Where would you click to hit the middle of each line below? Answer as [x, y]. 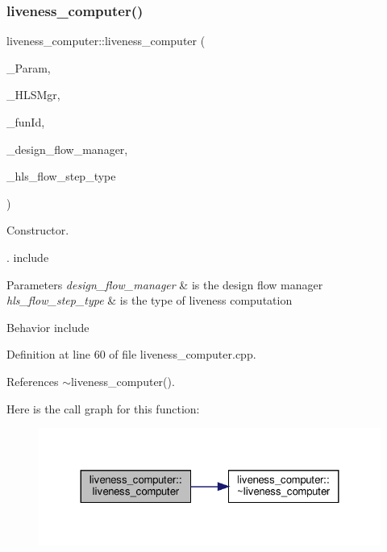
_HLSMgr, [33, 95]
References [33, 381]
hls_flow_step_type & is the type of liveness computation [150, 300]
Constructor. [38, 230]
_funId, [26, 122]
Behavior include [48, 327]
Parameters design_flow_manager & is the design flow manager [165, 284]
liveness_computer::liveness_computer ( [106, 41]
